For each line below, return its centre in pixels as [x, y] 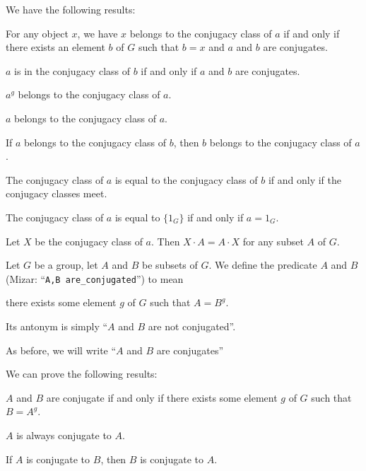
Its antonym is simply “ [57, 326]
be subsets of [170, 265]
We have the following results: [71, 9]
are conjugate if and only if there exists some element [162, 397]
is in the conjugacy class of [72, 70]
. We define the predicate [263, 265]
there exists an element [55, 47]
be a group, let [66, 265]
